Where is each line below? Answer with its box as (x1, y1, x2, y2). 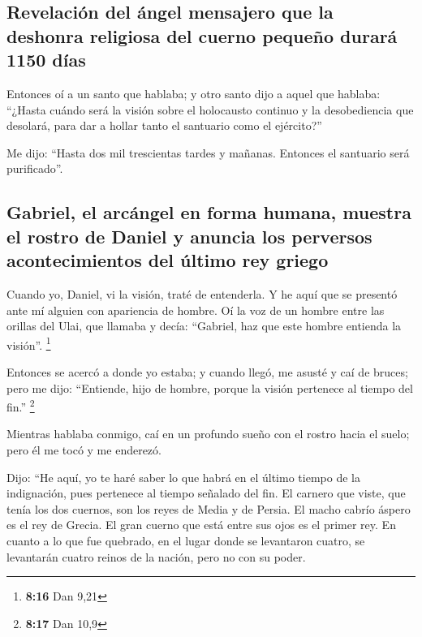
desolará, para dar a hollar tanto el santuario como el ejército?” (6, 117, 322, 134)
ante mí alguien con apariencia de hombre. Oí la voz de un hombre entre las (6, 301, 385, 318)
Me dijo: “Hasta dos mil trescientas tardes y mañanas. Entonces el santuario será (6, 144, 410, 161)
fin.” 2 (6, 396, 35, 415)
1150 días (6, 47, 86, 72)
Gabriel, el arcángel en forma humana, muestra (6, 200, 411, 225)
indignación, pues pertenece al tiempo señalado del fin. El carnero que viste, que (6, 484, 406, 501)
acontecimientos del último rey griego (6, 247, 329, 273)
